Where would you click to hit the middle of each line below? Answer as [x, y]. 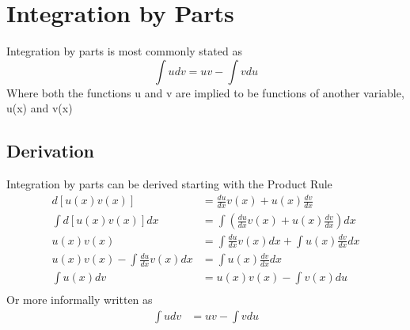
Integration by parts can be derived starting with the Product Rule [169, 184]
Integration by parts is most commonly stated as [124, 51]
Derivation [50, 151]
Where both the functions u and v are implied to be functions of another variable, [205, 92]
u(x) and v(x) [40, 108]
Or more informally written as [80, 300]
